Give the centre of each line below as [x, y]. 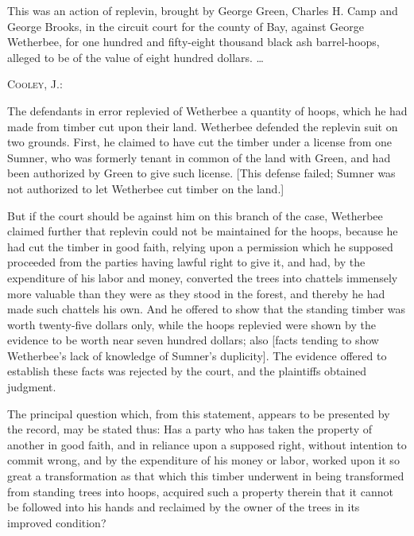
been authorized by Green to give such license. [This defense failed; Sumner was [201, 173]
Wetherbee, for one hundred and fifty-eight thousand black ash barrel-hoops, [193, 42]
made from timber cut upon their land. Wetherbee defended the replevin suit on [203, 126]
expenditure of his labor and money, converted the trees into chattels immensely [203, 277]
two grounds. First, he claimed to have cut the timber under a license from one [199, 142]
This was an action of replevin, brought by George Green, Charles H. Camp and [203, 10]
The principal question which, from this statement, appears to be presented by [199, 413]
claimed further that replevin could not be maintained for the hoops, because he [203, 231]
